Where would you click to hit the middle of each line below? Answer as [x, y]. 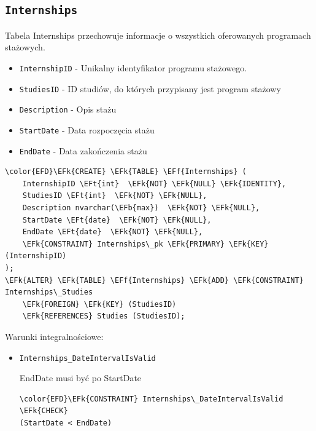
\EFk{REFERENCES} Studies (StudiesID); [104, 316]
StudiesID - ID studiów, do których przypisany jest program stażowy [150, 88]
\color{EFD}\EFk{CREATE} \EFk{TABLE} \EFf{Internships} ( [126, 172]
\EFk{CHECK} [44, 411]
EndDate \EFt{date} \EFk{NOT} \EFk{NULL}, [113, 232]
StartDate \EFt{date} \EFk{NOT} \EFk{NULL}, [117, 220]
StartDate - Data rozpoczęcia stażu [87, 129]
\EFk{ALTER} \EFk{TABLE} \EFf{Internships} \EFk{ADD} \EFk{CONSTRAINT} [154, 280]
